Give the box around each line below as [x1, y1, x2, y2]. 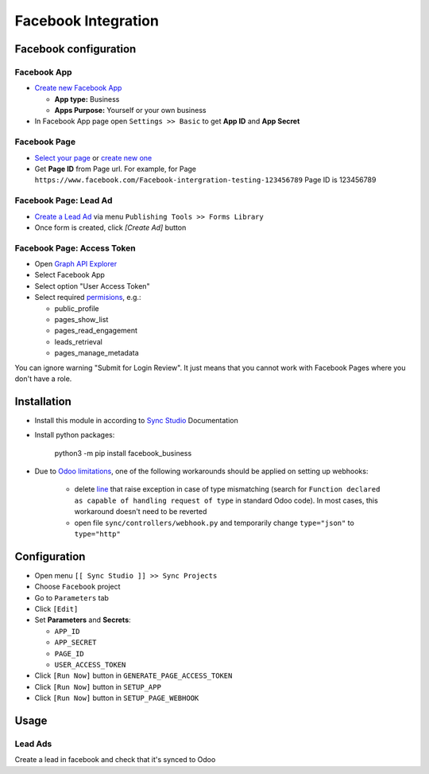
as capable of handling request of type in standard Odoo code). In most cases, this [74, 496, 379, 505]
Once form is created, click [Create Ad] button [34, 223, 187, 232]
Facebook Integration [14, 12, 159, 29]
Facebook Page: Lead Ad [14, 195, 113, 206]
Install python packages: [34, 430, 115, 440]
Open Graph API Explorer [34, 259, 118, 269]
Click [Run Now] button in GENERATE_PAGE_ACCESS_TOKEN [34, 671, 233, 680]
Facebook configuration [14, 42, 137, 56]
